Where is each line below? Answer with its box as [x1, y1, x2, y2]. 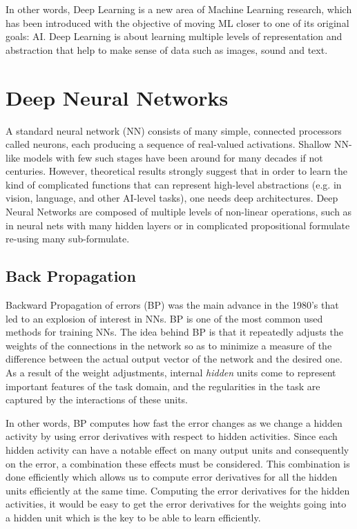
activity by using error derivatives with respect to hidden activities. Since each [6, 429, 338, 443]
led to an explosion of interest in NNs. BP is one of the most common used [6, 311, 323, 325]
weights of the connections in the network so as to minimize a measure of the [6, 338, 332, 352]
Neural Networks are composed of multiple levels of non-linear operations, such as [6, 204, 352, 219]
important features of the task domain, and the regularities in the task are [6, 378, 320, 393]
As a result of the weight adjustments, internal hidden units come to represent [6, 365, 336, 380]
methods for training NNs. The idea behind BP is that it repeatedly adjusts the [6, 325, 343, 339]
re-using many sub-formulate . [6, 231, 130, 246]
